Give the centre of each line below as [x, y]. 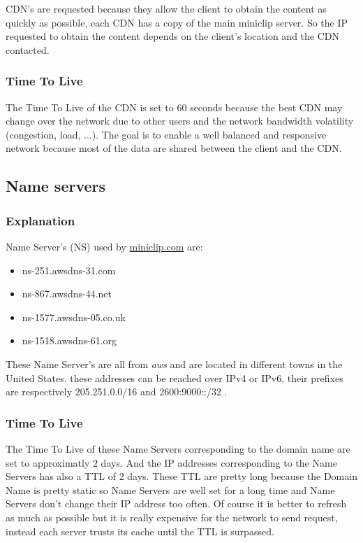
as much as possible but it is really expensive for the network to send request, [172, 517]
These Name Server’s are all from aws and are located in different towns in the [174, 364]
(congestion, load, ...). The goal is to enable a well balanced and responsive [166, 134]
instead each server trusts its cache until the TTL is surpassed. [140, 531]
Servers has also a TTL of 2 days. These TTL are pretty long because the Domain [181, 476]
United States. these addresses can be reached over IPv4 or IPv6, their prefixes [175, 378]
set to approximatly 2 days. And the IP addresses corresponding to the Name [171, 462]
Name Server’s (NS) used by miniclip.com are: [104, 246]
